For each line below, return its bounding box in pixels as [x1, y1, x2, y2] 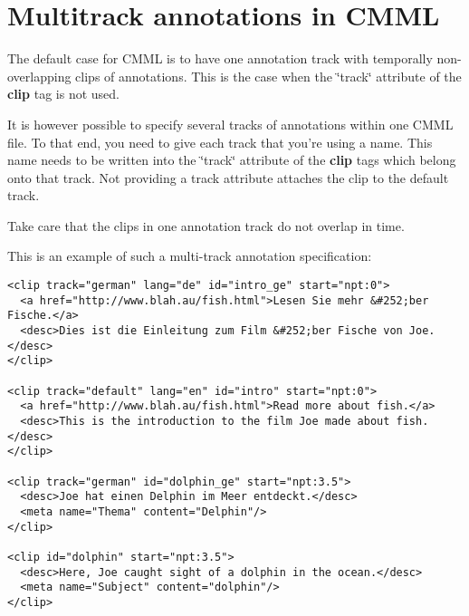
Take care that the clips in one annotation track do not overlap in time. [7, 216, 405, 235]
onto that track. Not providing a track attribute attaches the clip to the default [7, 168, 449, 187]
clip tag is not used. [7, 84, 120, 103]
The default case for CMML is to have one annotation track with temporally [7, 49, 433, 68]
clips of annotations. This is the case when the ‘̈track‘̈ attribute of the [75, 66, 462, 85]
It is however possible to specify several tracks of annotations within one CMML [7, 114, 454, 133]
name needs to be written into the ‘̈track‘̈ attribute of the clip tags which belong [7, 150, 456, 169]
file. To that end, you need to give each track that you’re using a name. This [7, 132, 433, 151]
